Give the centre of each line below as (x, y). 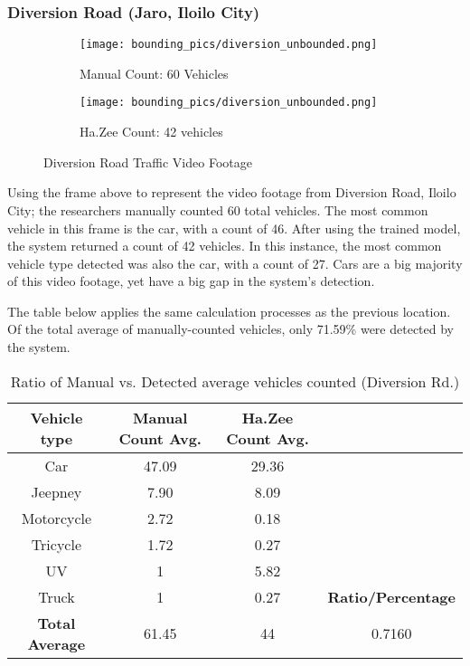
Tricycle (56, 544)
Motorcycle (56, 518)
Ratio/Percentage (391, 596)
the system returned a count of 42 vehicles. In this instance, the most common (225, 246)
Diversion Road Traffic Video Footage (148, 162)
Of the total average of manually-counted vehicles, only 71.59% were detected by (231, 329)
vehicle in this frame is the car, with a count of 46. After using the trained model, (234, 228)
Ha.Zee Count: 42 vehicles (151, 132)
